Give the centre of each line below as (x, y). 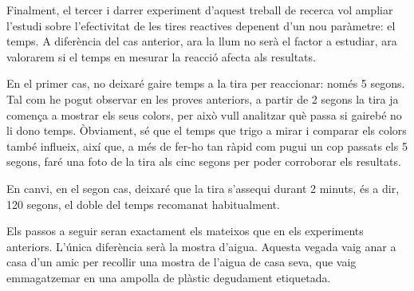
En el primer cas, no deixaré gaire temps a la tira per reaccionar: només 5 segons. (206, 83)
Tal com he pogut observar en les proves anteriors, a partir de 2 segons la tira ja (203, 98)
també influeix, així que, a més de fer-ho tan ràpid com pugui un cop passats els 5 (207, 145)
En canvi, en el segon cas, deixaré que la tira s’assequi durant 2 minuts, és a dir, (203, 188)
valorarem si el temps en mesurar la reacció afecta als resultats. (161, 56)
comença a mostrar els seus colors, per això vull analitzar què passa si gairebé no (204, 114)
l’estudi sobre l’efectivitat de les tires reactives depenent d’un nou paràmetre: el (201, 25)
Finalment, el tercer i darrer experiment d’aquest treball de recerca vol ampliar (200, 10)
